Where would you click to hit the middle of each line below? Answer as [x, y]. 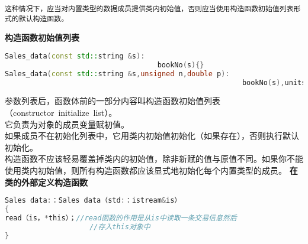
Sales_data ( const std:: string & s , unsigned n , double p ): [117, 74]
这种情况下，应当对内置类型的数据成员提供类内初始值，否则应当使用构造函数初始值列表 [149, 9]
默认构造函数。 [44, 19]
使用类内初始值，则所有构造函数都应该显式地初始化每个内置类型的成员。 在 [151, 170]
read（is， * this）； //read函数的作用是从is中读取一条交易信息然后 [121, 218]
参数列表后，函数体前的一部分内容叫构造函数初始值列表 [113, 101]
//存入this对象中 [120, 227]
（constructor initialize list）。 [61, 112]
